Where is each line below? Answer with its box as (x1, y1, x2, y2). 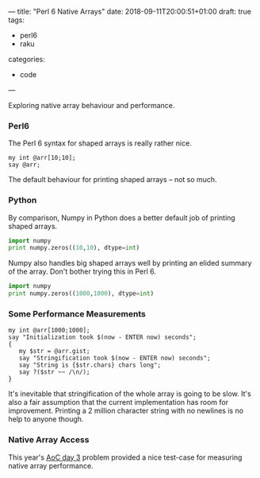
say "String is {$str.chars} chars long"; (18, 361, 161, 369)
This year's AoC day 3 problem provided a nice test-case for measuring (8, 453, 243, 462)
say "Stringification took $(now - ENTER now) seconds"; (18, 354, 212, 363)
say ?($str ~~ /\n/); (18, 368, 90, 376)
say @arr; (8, 161, 41, 169)
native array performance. (8, 461, 94, 470)
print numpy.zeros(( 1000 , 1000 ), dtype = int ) (8, 290, 155, 297)
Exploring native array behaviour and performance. (8, 101, 175, 110)
